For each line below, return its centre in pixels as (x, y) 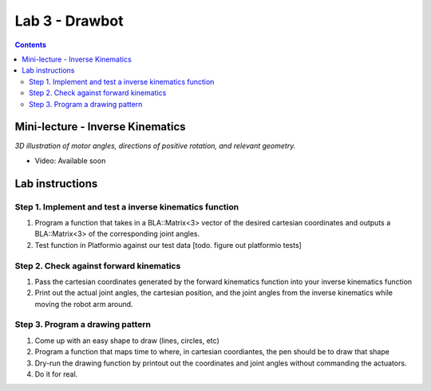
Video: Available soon (70, 161)
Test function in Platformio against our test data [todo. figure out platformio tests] (168, 245)
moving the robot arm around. (84, 304)
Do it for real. (56, 374)
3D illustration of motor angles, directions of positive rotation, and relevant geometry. (155, 146)
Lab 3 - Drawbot (69, 21)
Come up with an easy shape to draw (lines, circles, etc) (127, 341)
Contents (31, 45)
